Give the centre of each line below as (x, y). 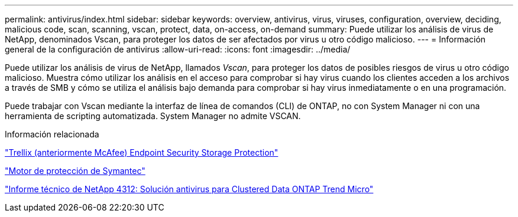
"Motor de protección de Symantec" (75, 171)
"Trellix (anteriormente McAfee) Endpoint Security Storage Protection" (142, 152)
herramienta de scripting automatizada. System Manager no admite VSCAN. (153, 116)
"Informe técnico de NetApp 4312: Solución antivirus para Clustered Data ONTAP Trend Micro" (189, 189)
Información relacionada (52, 134)
